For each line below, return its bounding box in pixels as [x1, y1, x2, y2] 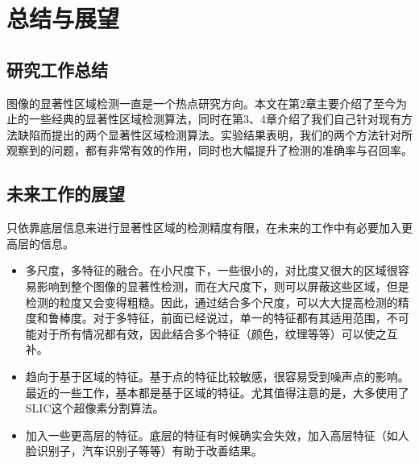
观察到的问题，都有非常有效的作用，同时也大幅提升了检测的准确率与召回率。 [6, 142, 413, 159]
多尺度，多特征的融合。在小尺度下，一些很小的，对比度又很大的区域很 [25, 262, 398, 279]
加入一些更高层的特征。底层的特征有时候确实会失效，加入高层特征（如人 [25, 426, 409, 443]
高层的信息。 [6, 234, 74, 251]
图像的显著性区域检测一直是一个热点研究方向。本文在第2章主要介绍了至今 [6, 94, 396, 111]
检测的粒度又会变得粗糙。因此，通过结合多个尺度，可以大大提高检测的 [25, 293, 398, 310]
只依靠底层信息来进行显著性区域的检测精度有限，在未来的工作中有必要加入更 [6, 219, 413, 236]
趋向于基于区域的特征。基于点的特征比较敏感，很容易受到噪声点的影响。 [25, 367, 409, 384]
